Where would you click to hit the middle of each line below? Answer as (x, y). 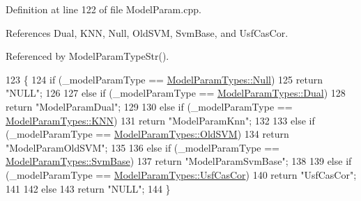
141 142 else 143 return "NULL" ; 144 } (88, 188)
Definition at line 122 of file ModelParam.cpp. (103, 9)
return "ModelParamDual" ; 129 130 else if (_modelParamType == (149, 106)
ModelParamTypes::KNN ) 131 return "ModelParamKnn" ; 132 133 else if (160, 120)
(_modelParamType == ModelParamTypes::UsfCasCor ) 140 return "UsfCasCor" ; (181, 174)
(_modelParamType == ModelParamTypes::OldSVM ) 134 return (147, 134)
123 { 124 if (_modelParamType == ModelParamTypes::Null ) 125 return (164, 79)
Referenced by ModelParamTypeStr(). (87, 56)
